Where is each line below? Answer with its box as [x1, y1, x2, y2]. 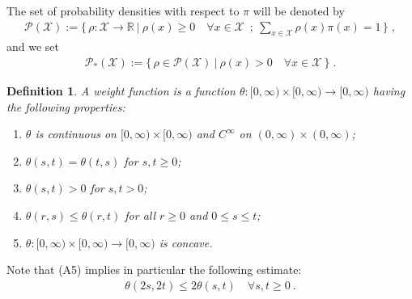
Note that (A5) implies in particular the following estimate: [6, 261, 302, 278]
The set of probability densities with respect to [6, 2, 240, 19]
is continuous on [35, 125, 117, 142]
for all [125, 207, 156, 224]
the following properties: [6, 98, 125, 115]
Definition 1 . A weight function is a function [6, 82, 236, 99]
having [372, 82, 406, 99]
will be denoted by [253, 2, 345, 19]
